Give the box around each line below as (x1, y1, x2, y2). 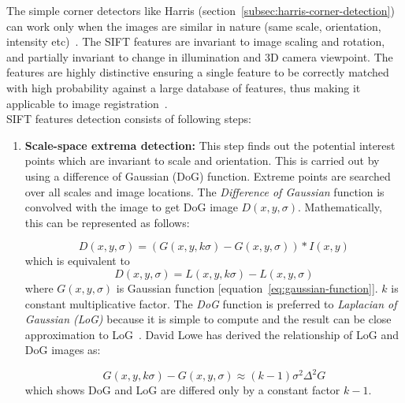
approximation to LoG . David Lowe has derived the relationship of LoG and (24, 326, 399, 342)
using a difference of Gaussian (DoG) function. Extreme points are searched (24, 167, 391, 184)
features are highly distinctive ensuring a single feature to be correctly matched (6, 64, 389, 80)
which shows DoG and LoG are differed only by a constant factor (24, 382, 340, 398)
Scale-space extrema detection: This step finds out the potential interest (24, 136, 396, 153)
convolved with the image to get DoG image (24, 199, 238, 215)
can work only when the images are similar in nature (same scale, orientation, (6, 17, 381, 34)
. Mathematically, (298, 199, 382, 215)
